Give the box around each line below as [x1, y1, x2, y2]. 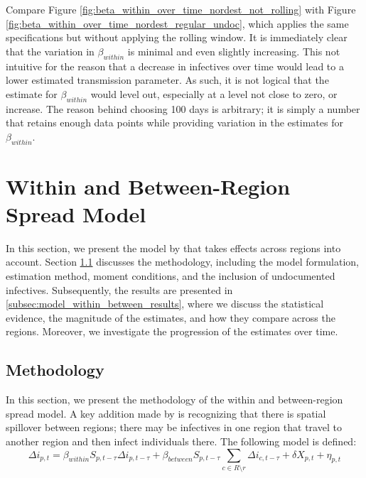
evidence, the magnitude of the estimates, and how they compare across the [6, 310, 335, 325]
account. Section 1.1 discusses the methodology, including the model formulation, [6, 254, 360, 269]
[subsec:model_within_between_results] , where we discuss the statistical [6, 296, 324, 311]
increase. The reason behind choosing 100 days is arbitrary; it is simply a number [6, 101, 360, 116]
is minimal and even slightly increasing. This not [127, 43, 340, 58]
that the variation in [6, 43, 95, 58]
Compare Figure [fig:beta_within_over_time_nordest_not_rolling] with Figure [6, 2, 356, 16]
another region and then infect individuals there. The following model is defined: [6, 434, 357, 448]
